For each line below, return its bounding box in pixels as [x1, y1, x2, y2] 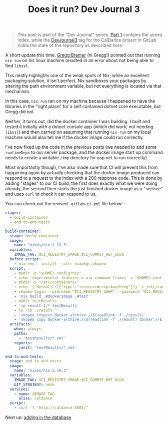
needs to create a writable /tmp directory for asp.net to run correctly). [5, 155, 148, 161]
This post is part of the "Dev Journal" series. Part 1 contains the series [17, 32, 162, 38]
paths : [14, 331, 28, 336]
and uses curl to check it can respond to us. [5, 191, 97, 197]
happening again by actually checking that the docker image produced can [5, 170, 160, 176]
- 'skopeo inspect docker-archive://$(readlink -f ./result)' [14, 312, 146, 317]
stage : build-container [9, 233, 59, 238]
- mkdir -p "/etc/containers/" [14, 280, 79, 285]
